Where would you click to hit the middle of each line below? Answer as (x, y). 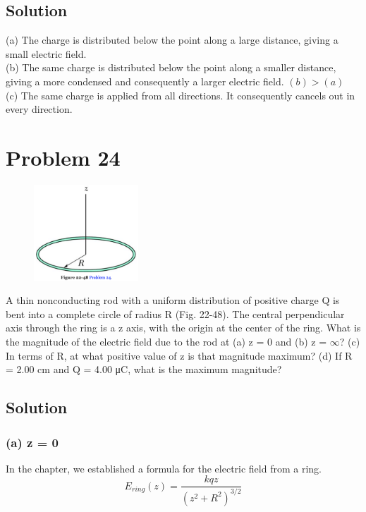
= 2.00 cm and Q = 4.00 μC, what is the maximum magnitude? (144, 369)
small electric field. (46, 53)
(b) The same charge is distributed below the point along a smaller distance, (171, 67)
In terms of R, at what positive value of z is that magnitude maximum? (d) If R (179, 355)
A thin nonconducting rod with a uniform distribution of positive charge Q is (173, 300)
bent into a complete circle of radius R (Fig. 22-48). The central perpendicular (175, 313)
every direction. (39, 109)
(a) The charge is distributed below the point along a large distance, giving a (172, 40)
